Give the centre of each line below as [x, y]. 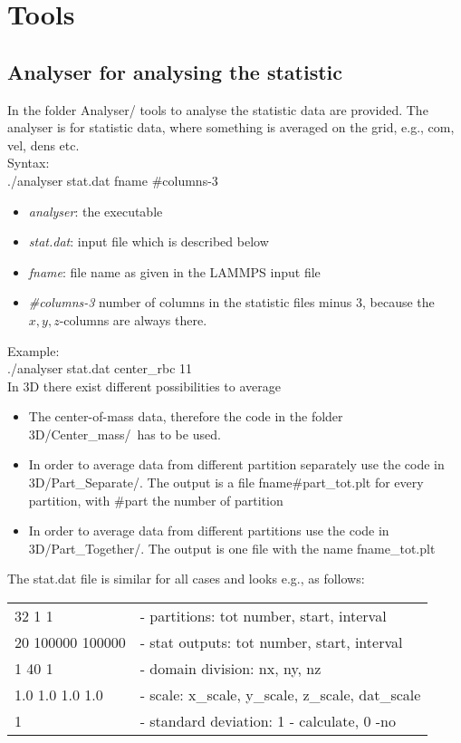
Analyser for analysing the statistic [175, 71]
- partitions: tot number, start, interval [263, 616]
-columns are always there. [133, 319]
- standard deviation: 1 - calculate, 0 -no [268, 721]
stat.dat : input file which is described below [149, 241]
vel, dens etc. [43, 145]
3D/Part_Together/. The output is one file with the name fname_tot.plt [232, 548]
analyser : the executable [96, 211]
